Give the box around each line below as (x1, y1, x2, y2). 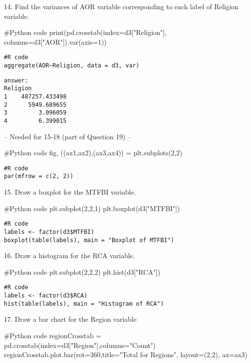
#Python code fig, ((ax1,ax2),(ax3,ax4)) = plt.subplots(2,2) (4, 148, 183, 158)
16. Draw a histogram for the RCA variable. (4, 250, 135, 261)
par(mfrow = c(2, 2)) (4, 173, 74, 180)
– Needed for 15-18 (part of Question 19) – (4, 131, 131, 141)
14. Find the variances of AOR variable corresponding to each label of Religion (4, 1, 239, 11)
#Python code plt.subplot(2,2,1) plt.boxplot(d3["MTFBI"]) (4, 203, 180, 213)
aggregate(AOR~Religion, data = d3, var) (4, 62, 140, 69)
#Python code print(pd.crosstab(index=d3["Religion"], (4, 27, 167, 37)
